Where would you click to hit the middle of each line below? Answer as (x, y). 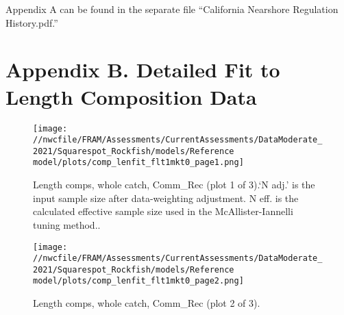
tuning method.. (67, 224)
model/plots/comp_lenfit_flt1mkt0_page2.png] (138, 281)
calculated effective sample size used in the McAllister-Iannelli (163, 211)
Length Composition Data (131, 96)
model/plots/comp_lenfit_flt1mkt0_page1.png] (138, 163)
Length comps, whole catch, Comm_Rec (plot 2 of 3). (147, 303)
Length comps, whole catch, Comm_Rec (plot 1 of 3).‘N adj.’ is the (174, 185)
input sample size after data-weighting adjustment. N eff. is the (166, 198)
